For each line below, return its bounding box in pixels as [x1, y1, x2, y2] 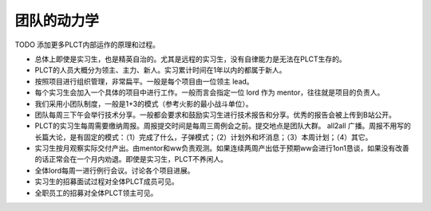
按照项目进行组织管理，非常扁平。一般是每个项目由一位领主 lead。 [34, 76, 255, 86]
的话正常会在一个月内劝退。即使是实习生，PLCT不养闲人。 [34, 154, 227, 164]
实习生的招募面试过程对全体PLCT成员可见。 [34, 177, 179, 186]
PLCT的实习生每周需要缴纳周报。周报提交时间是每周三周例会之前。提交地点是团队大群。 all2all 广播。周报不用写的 [34, 121, 411, 131]
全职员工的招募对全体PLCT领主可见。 [34, 188, 158, 197]
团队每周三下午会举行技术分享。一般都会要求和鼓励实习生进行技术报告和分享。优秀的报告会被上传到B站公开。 [34, 110, 397, 119]
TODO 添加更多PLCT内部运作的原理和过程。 [14, 40, 160, 49]
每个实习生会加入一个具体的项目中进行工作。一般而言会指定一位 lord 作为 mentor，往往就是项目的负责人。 [34, 88, 385, 97]
